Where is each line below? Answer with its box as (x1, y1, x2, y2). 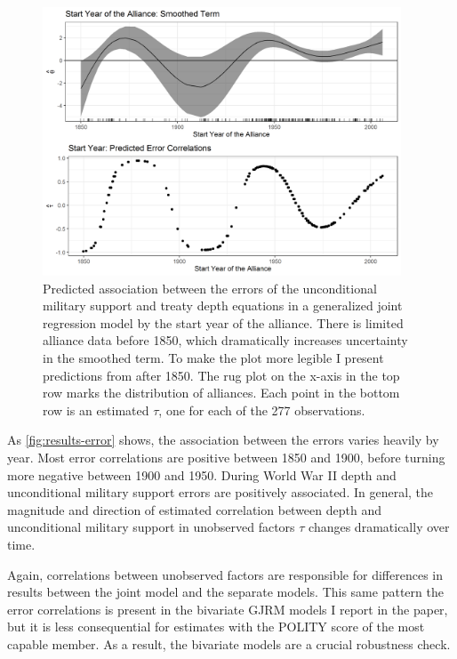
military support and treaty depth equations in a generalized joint (43, 296, 403, 315)
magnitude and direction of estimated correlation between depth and (7, 500, 381, 518)
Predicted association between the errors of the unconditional (43, 278, 377, 297)
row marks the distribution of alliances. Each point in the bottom (43, 383, 400, 402)
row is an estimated (43, 400, 149, 419)
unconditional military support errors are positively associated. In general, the (7, 483, 434, 502)
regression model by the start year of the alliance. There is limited (43, 313, 404, 332)
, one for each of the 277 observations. (158, 400, 365, 419)
